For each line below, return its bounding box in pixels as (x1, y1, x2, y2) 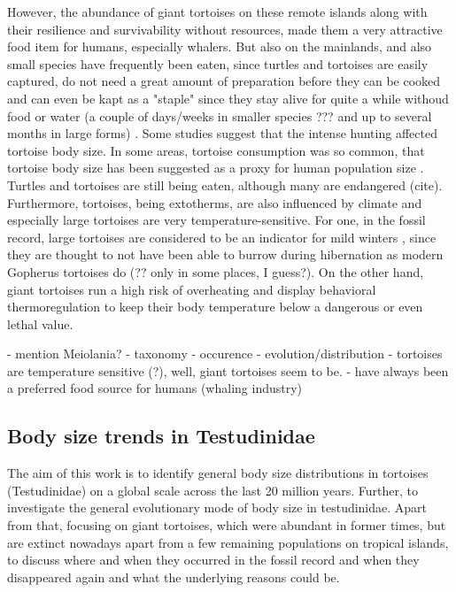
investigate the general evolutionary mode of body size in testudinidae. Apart (7, 498, 428, 517)
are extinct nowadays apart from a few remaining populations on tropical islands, (7, 533, 449, 551)
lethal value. (7, 314, 73, 333)
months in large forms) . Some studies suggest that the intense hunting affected (7, 124, 437, 142)
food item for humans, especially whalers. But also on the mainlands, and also (7, 37, 432, 56)
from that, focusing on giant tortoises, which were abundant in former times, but (7, 516, 446, 534)
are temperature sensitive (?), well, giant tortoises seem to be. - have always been (7, 361, 449, 380)
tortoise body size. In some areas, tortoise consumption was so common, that (7, 141, 425, 159)
